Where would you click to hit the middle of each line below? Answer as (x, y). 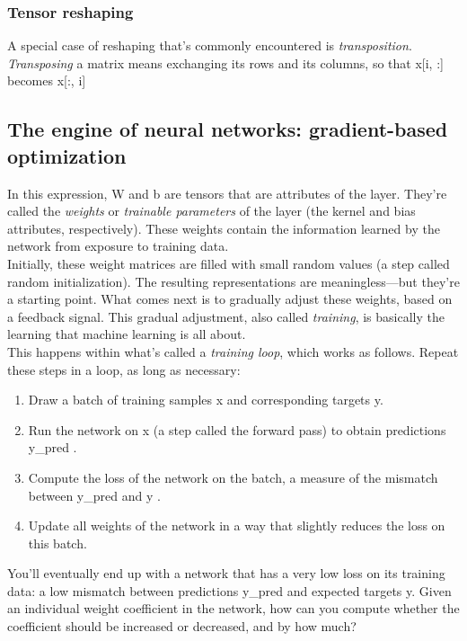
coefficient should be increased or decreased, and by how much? (182, 626)
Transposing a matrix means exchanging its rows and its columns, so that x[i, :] (225, 62)
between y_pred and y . (94, 495)
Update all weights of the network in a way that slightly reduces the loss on (237, 525)
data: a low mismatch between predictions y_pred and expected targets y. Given (229, 590)
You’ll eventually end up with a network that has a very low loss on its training (226, 573)
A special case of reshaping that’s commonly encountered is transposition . (210, 45)
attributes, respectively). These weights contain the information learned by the (224, 228)
